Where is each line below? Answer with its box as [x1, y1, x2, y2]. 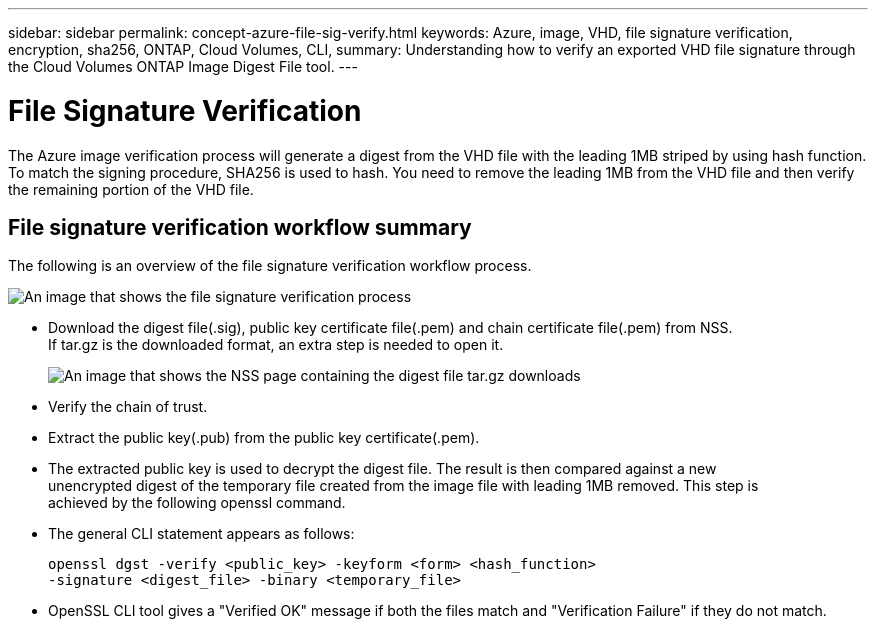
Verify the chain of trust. [48, 398, 208, 416]
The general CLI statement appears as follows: [48, 525, 355, 543]
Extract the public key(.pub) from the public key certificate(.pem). [48, 429, 480, 447]
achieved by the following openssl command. [48, 494, 346, 512]
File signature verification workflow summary [8, 214, 472, 240]
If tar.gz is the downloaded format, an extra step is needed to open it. [48, 336, 504, 354]
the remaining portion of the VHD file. [8, 180, 254, 198]
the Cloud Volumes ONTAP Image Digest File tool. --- [8, 58, 358, 75]
